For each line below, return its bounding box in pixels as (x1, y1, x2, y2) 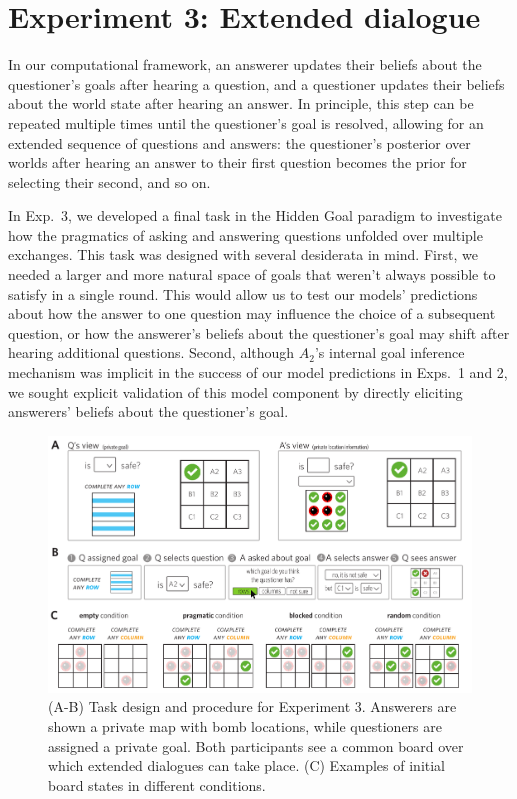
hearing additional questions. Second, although (8, 342, 295, 363)
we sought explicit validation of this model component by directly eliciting (8, 381, 463, 402)
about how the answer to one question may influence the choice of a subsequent (8, 303, 496, 324)
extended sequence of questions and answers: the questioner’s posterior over (8, 132, 471, 153)
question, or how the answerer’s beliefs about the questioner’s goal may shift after (8, 322, 510, 343)
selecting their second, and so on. (8, 171, 211, 192)
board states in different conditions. (48, 774, 266, 795)
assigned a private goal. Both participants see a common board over (48, 735, 464, 756)
